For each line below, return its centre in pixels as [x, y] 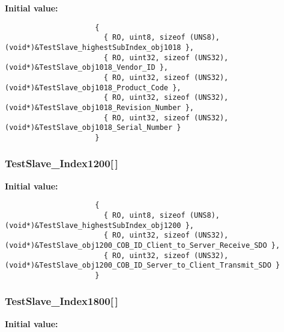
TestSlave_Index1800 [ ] [62, 301]
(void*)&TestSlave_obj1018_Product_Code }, [93, 88]
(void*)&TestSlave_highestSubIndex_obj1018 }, [99, 47]
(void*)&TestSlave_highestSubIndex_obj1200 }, [99, 225]
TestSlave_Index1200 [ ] [62, 163]
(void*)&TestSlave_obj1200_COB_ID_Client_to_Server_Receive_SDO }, [143, 245]
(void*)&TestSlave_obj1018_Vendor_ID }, [87, 68]
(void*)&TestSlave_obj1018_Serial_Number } [93, 128]
